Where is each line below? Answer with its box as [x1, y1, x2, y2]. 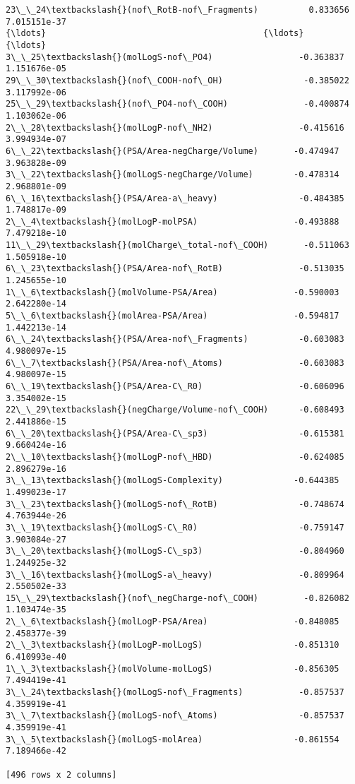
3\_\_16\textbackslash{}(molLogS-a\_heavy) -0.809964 [6, 569, 344, 580]
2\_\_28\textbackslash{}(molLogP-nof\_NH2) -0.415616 [6, 122, 344, 133]
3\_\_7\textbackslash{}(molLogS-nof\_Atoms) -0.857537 [6, 711, 344, 721]
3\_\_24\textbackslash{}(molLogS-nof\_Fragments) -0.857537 [6, 687, 344, 698]
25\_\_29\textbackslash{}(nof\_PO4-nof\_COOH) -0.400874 [6, 99, 349, 109]
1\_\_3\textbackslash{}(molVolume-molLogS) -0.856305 [6, 663, 339, 674]
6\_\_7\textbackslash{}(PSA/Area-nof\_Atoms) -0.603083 [6, 357, 344, 368]
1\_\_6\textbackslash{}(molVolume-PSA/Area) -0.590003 [6, 287, 339, 297]
